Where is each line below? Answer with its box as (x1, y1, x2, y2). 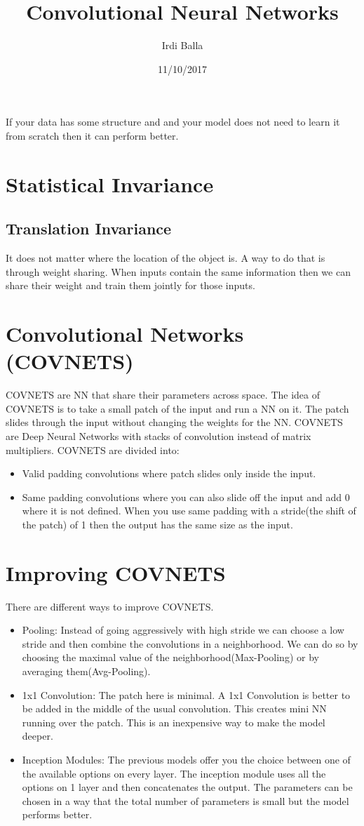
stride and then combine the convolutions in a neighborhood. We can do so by (22, 636, 358, 651)
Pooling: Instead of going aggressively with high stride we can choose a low (22, 622, 344, 637)
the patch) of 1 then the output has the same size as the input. (22, 517, 293, 531)
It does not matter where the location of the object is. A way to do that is (6, 251, 325, 265)
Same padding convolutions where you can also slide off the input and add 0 (22, 489, 350, 504)
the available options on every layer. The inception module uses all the (22, 766, 326, 780)
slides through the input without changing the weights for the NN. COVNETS (6, 415, 343, 429)
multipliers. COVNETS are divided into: (6, 442, 180, 457)
